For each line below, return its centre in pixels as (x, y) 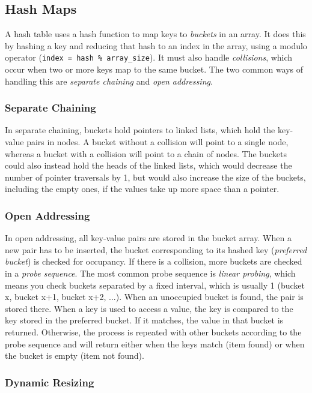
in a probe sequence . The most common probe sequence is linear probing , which (150, 273)
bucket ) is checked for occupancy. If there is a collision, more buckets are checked (154, 261)
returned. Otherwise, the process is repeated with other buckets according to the (153, 331)
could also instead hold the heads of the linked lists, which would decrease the (148, 165)
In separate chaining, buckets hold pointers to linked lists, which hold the (140, 130)
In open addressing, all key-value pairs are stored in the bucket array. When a (148, 238)
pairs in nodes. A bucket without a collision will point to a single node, (158, 142)
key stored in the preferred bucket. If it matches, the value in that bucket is (144, 320)
